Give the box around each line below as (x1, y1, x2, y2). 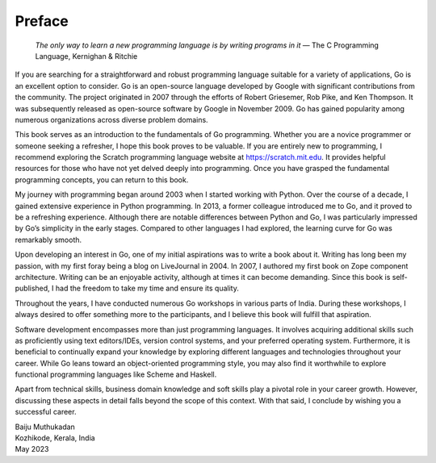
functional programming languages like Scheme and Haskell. (15, 369, 217, 379)
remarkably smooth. (15, 235, 82, 244)
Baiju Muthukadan (15, 422, 76, 432)
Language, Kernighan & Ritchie (35, 51, 138, 60)
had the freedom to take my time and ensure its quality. (55, 283, 240, 294)
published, (15, 283, 50, 294)
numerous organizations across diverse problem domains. (15, 115, 209, 124)
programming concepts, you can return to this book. (15, 174, 189, 185)
